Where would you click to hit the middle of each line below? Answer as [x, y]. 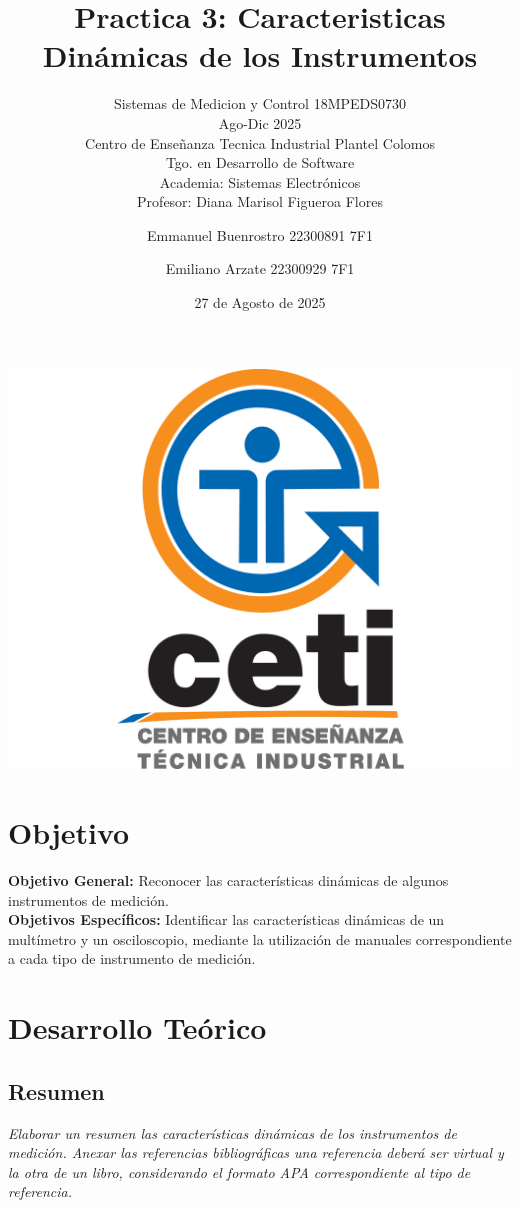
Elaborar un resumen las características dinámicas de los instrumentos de [232, 1132]
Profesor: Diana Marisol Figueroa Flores [260, 201]
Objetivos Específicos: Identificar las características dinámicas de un [226, 919]
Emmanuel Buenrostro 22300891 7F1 [260, 234]
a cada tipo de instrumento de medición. [132, 958]
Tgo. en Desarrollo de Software [260, 162]
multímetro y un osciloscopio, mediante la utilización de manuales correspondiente [260, 938]
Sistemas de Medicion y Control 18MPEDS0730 [260, 103]
